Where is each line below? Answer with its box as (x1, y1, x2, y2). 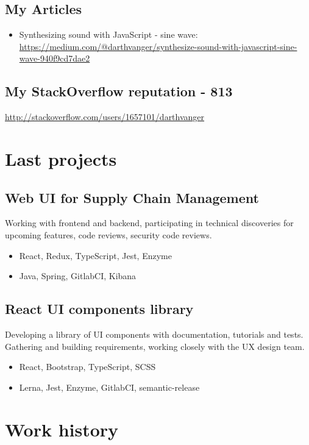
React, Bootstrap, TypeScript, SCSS (19, 360, 156, 373)
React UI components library (5, 299, 194, 318)
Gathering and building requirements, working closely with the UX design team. (5, 340, 305, 352)
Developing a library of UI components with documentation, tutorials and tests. (5, 327, 304, 340)
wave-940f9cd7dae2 (19, 52, 90, 65)
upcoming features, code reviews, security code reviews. (5, 228, 212, 241)
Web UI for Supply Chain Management (5, 188, 259, 207)
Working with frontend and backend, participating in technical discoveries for (5, 216, 294, 229)
